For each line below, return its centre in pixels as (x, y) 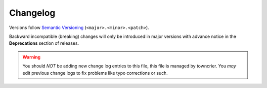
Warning (31, 57)
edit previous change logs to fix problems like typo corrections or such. (95, 73)
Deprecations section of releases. (44, 43)
